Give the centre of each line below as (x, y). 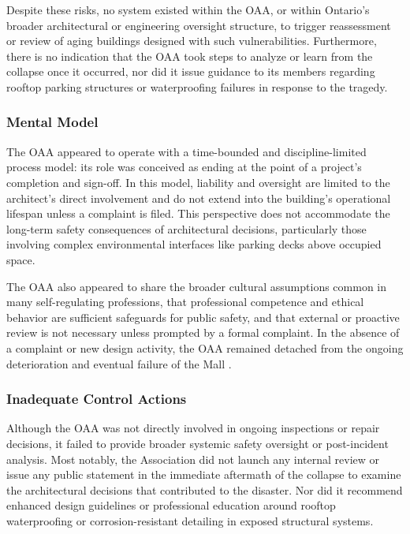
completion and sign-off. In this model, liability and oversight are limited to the (198, 182)
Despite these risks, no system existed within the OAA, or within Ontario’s (188, 9)
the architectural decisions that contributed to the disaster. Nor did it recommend (205, 489)
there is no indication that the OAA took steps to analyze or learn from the (190, 56)
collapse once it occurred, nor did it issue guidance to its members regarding (191, 71)
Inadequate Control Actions (97, 399)
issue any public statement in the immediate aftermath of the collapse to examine (204, 474)
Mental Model (52, 122)
